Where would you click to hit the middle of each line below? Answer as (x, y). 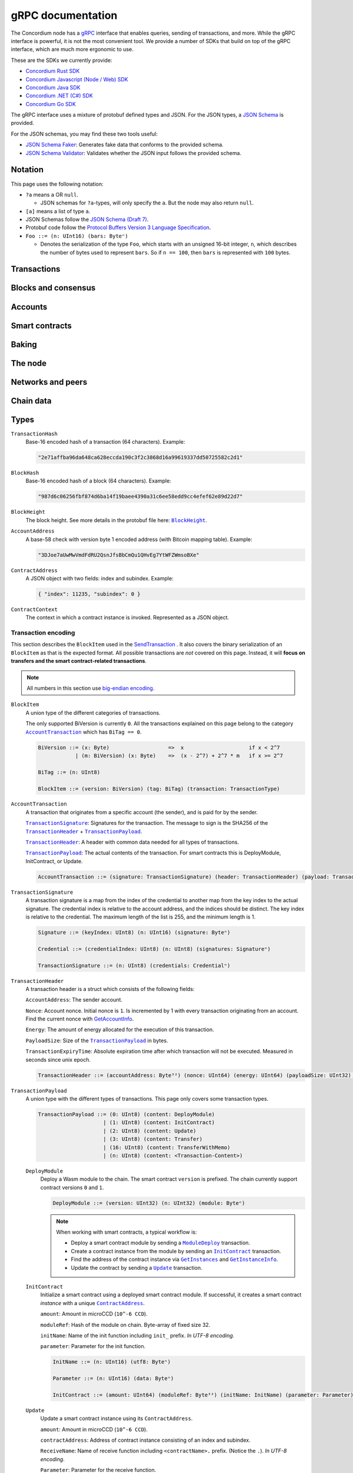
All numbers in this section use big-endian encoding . (91, 688)
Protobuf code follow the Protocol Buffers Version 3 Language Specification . (118, 227)
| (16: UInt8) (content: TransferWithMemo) (167, 1147)
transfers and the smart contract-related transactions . (79, 661)
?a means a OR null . (52, 194)
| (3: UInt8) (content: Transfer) (153, 1139)
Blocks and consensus (53, 288)
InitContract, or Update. (54, 861)
